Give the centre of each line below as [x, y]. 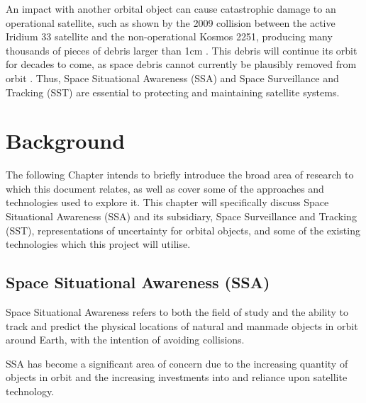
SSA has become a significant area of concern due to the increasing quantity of [177, 363]
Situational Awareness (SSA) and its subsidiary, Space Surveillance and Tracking [181, 216]
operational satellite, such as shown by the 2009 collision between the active [171, 22]
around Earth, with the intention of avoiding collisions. [125, 340]
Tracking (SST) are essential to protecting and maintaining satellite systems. [173, 92]
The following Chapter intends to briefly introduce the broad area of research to [180, 175]
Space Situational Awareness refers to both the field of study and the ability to [177, 312]
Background [66, 141]
